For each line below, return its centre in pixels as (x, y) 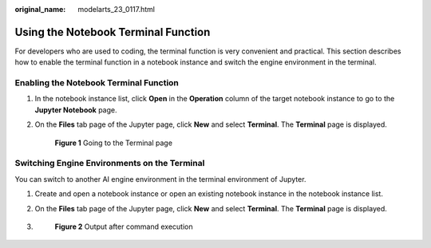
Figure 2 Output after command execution (124, 226)
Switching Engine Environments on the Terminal (110, 163)
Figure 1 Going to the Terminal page (114, 143)
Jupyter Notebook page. (76, 110)
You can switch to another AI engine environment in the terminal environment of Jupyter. (160, 179)
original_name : (40, 9)
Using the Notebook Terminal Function (113, 32)
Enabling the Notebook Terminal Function (97, 83)
